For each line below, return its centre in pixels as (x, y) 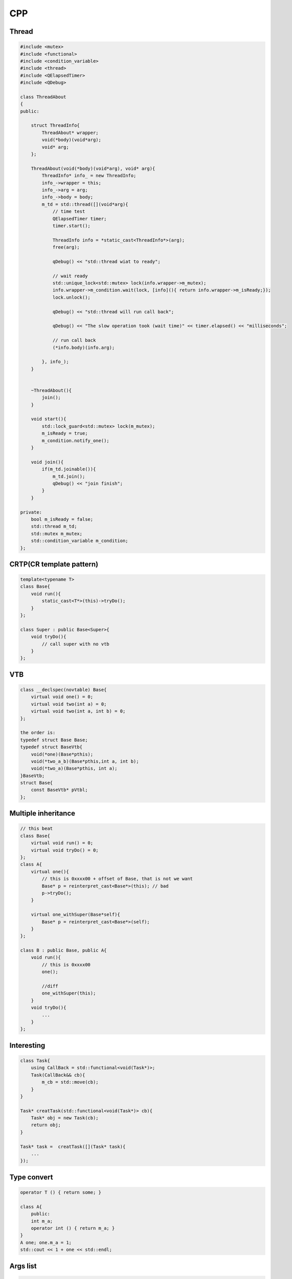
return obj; (46, 1125)
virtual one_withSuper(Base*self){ (75, 915)
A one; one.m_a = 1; (46, 1242)
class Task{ (35, 1061)
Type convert (31, 1177)
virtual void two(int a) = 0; (69, 704)
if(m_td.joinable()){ (69, 469)
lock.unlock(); (71, 297)
